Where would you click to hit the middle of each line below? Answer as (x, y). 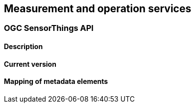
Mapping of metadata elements (56, 81)
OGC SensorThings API (49, 28)
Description (24, 47)
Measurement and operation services (98, 9)
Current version (30, 64)
